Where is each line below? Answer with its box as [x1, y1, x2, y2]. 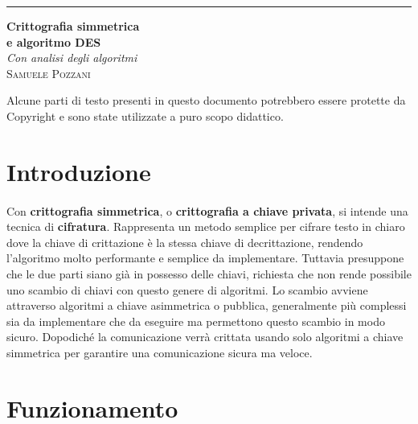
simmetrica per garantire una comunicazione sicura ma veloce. [6, 344, 313, 360]
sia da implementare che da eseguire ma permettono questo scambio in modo [6, 312, 385, 329]
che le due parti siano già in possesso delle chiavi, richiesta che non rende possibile [6, 265, 412, 282]
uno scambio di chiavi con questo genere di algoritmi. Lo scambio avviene [6, 281, 368, 298]
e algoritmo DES [6, 33, 101, 50]
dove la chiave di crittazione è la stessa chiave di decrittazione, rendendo [6, 233, 363, 250]
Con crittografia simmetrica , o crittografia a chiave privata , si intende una [6, 202, 408, 219]
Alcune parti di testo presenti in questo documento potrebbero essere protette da [6, 92, 406, 109]
